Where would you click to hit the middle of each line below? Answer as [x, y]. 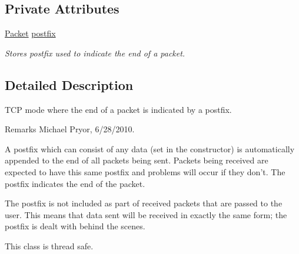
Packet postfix [30, 33]
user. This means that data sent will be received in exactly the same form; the [146, 214]
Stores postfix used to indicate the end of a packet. [95, 53]
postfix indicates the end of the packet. [75, 183]
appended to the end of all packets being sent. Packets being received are [137, 160]
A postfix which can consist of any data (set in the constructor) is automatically [150, 148]
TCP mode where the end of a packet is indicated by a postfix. [118, 109]
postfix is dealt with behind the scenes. [75, 226]
